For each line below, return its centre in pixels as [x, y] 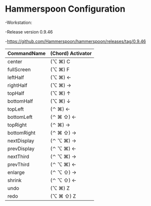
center [15, 61]
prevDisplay [21, 149]
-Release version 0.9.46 [29, 32]
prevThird [19, 164]
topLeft [16, 109]
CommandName [27, 53]
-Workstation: [19, 22]
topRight [17, 125]
